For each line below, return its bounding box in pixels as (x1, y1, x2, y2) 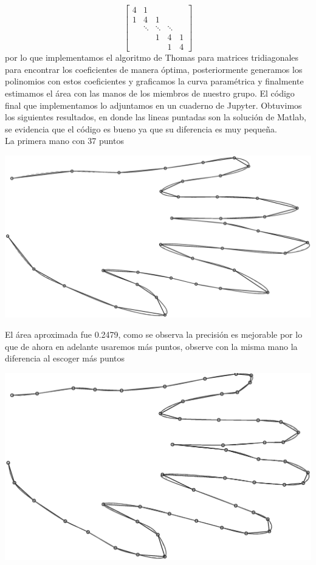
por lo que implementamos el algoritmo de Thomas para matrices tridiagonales (5, 51, 299, 64)
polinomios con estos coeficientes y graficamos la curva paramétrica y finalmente (5, 75, 304, 87)
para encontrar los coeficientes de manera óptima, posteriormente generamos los (5, 63, 303, 75)
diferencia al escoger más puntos (5, 352, 125, 365)
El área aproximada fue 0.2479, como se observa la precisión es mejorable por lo (5, 328, 303, 341)
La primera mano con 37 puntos (5, 134, 124, 147)
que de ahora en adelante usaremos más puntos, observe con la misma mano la (5, 340, 298, 352)
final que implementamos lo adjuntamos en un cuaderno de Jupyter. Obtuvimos (5, 98, 302, 111)
